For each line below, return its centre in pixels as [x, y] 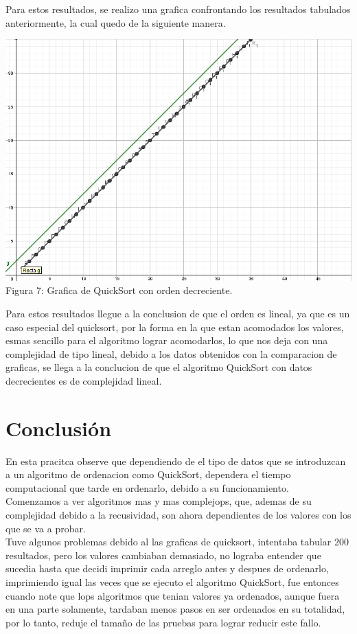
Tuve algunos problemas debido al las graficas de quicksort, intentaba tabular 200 [177, 542]
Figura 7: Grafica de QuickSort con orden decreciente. [119, 290]
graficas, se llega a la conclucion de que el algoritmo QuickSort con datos [159, 367]
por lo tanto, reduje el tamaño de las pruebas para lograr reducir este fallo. [163, 622]
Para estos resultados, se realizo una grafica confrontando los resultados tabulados [178, 9]
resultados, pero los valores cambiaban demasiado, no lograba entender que [163, 555]
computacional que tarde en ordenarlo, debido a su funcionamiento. [147, 487]
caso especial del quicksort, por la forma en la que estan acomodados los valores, [175, 327]
